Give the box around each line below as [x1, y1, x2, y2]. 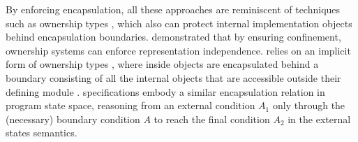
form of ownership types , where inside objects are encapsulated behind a [6, 57, 319, 71]
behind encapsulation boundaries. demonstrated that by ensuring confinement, [6, 29, 341, 44]
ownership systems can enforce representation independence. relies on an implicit [6, 43, 351, 57]
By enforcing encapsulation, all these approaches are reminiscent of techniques [6, 2, 341, 16]
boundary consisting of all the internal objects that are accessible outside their [6, 70, 341, 85]
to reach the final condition [154, 111, 270, 126]
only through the [272, 98, 345, 113]
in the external [288, 111, 351, 126]
